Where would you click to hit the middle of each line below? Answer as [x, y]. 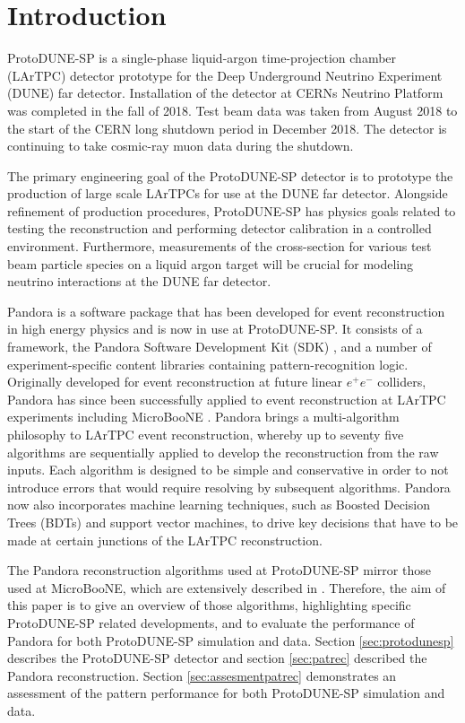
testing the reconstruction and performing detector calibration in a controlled [220, 228]
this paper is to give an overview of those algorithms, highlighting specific [209, 605]
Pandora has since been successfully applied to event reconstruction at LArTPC [227, 399]
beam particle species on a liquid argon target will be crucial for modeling [211, 263]
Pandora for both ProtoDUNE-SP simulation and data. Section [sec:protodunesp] [231, 640]
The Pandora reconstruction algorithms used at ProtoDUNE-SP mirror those [219, 570]
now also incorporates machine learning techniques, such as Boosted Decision [219, 505]
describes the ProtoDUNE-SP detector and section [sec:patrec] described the [217, 658]
